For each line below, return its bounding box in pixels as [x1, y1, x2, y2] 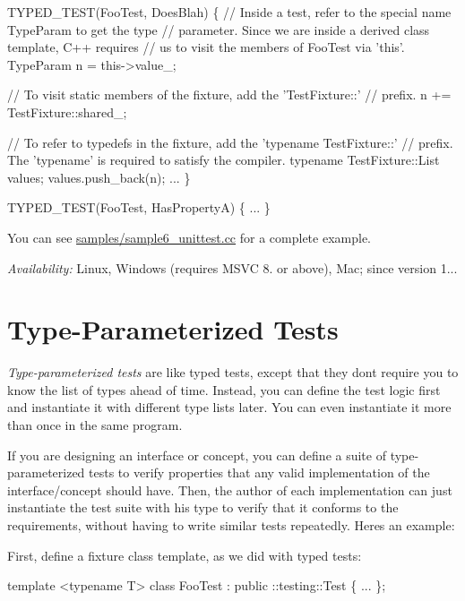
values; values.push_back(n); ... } [7, 167, 191, 186]
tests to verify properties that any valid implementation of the [89, 463, 430, 482]
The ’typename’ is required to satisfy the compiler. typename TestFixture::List [7, 150, 440, 169]
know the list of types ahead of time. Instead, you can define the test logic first [7, 380, 441, 399]
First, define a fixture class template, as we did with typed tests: [7, 545, 362, 564]
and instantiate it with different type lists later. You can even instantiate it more [7, 398, 452, 416]
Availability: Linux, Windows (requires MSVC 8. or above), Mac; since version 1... [7, 258, 458, 277]
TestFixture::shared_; [7, 102, 127, 121]
